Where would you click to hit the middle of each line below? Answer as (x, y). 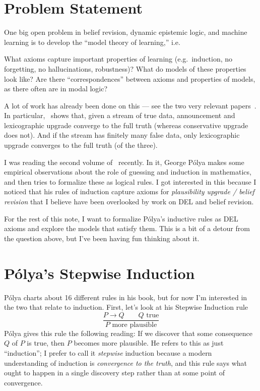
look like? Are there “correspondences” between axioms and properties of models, (130, 78)
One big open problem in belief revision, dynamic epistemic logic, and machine (126, 32)
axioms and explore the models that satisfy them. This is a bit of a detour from (127, 228)
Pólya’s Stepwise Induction (100, 273)
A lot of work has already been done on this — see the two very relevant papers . (130, 105)
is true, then (46, 343)
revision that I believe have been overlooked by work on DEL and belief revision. (129, 202)
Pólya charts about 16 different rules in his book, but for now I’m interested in (126, 297)
